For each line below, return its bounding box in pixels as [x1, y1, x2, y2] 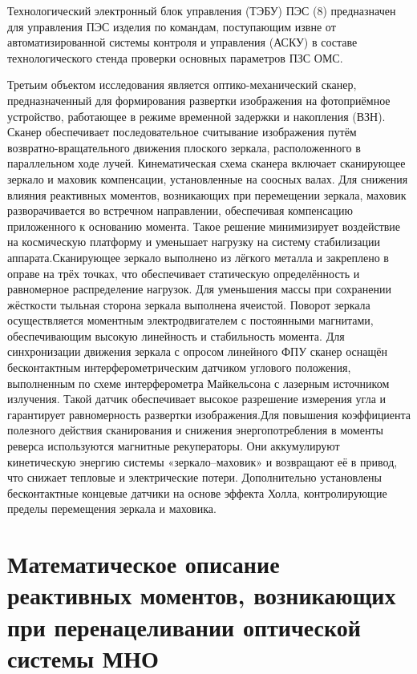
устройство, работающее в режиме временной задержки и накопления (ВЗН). [7, 107, 386, 124]
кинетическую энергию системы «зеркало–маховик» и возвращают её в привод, [7, 453, 398, 470]
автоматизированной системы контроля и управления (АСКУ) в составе [7, 34, 358, 50]
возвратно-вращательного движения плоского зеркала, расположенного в [7, 139, 361, 155]
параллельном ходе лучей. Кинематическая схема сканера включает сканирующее [7, 155, 406, 172]
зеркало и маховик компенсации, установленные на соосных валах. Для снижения [7, 170, 408, 187]
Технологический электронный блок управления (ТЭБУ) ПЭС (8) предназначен [7, 2, 396, 18]
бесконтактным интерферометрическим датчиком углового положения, [7, 359, 351, 376]
